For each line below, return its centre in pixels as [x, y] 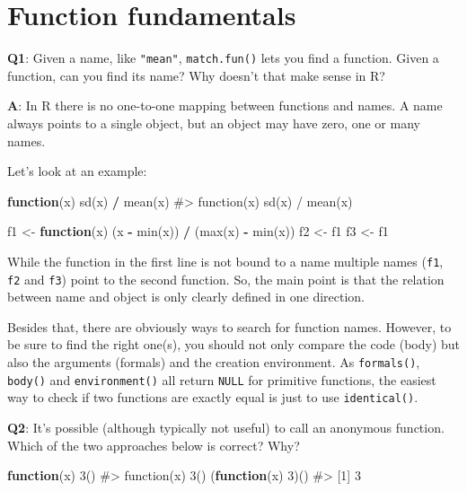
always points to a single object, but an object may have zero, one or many [214, 123]
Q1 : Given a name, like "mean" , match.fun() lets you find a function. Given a [223, 58]
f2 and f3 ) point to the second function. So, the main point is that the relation [226, 279]
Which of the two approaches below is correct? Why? [154, 445]
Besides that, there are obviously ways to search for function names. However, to [229, 326]
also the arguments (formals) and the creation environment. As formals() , [214, 362]
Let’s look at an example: [77, 171]
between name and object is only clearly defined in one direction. [186, 297]
